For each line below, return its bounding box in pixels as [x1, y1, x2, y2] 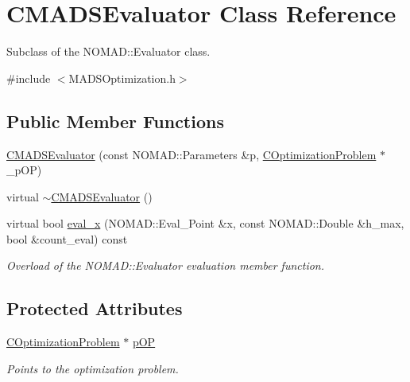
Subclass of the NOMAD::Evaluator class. [6, 43, 211, 60]
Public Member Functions [6, 108, 224, 133]
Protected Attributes [6, 296, 183, 321]
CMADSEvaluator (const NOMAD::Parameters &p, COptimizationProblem [6, 146, 377, 162]
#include [6, 69, 51, 86]
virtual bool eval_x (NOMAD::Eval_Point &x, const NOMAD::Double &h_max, [6, 215, 404, 232]
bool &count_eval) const [6, 230, 128, 247]
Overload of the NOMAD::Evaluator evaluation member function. [6, 257, 325, 274]
